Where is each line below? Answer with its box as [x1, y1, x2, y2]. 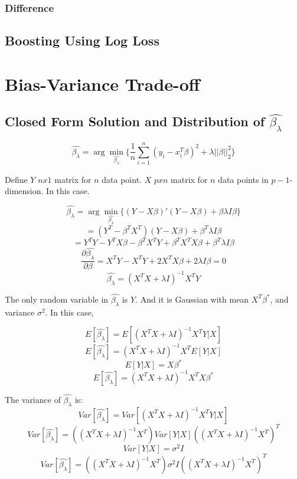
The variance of [5, 393, 61, 406]
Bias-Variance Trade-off [5, 71, 200, 96]
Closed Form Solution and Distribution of [5, 112, 265, 130]
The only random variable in [5, 293, 109, 305]
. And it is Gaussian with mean [135, 293, 249, 305]
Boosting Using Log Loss [5, 31, 159, 50]
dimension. [5, 185, 44, 197]
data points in [218, 173, 269, 185]
